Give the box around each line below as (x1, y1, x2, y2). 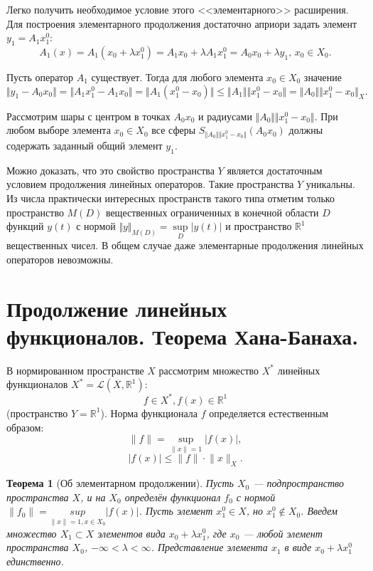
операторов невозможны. (6, 251, 114, 266)
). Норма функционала (100, 405, 198, 420)
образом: (6, 419, 44, 434)
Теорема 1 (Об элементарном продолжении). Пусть (6, 476, 234, 491)
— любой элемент (243, 525, 323, 540)
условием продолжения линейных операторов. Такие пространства (6, 177, 294, 192)
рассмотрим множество (158, 362, 259, 377)
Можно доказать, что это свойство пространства (6, 162, 215, 177)
